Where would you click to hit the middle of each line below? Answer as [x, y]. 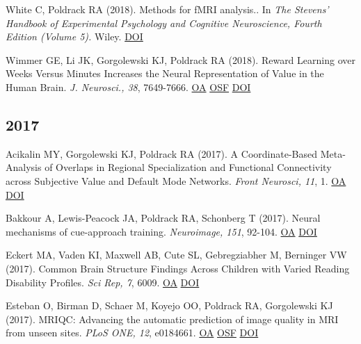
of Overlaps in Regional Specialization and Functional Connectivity [188, 167]
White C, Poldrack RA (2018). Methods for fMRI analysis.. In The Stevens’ [167, 9]
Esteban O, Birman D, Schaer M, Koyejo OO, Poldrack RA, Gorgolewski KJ [169, 305]
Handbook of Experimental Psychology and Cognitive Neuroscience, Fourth [164, 23]
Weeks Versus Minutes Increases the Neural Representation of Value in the [165, 73]
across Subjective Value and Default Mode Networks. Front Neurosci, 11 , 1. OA [176, 180]
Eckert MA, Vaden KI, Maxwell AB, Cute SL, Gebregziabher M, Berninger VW [176, 255]
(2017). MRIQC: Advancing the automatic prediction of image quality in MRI [172, 319]
